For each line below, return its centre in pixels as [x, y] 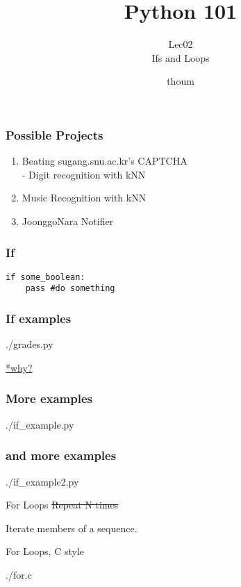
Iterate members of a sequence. [72, 528]
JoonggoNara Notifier [68, 221]
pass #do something [70, 289]
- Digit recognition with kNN [84, 174]
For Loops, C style [45, 551]
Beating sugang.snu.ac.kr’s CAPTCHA [105, 161]
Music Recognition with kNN [84, 198]
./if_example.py [40, 424]
